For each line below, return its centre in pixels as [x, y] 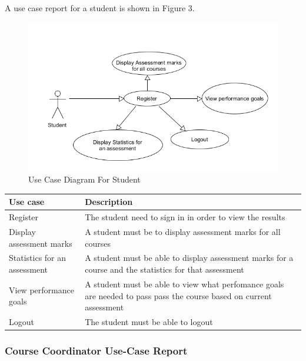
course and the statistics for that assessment [164, 269]
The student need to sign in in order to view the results [185, 217]
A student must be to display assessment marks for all [183, 232]
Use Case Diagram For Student [84, 179]
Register [24, 217]
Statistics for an [38, 258]
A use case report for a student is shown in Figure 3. [100, 8]
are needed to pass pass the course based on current [178, 295]
